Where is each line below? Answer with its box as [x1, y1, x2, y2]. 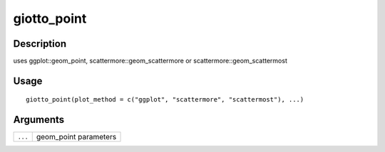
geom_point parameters [36, 132, 117, 142]
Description [13, 38, 67, 50]
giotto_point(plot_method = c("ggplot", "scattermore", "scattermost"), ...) [26, 96, 304, 104]
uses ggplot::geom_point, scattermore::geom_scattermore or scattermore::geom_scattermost [13, 57, 288, 65]
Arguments [13, 114, 65, 126]
